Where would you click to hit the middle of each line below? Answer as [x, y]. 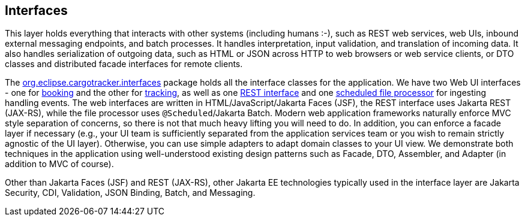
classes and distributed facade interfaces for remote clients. [124, 64]
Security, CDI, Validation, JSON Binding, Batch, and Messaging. [130, 193]
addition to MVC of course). [59, 164]
